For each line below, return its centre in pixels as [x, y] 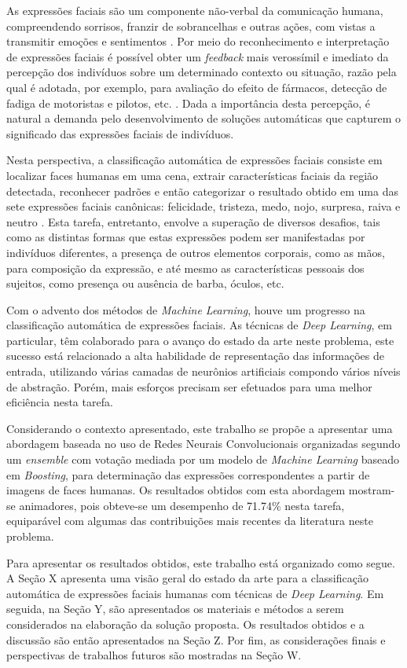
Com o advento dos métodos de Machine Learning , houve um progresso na [186, 309]
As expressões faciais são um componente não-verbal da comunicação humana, [195, 10]
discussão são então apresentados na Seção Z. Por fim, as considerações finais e [196, 639]
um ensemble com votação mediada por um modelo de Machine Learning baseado [203, 459]
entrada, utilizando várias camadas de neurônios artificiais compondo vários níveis [203, 371]
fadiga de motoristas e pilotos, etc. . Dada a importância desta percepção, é [188, 103]
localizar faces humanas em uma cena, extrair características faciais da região [192, 175]
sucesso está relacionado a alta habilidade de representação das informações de [195, 356]
